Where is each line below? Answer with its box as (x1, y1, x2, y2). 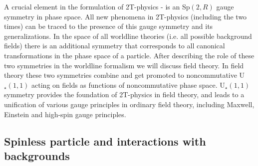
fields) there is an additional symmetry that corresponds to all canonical (4, 40, 225, 51)
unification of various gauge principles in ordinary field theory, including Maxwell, (4, 99, 255, 109)
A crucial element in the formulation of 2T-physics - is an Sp (4, 1, 190, 11)
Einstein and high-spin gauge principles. (4, 109, 126, 119)
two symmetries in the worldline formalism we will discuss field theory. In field (4, 60, 244, 70)
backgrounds (4, 148, 70, 163)
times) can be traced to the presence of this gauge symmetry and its (4, 21, 213, 31)
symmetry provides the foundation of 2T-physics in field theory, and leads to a (4, 89, 245, 100)
